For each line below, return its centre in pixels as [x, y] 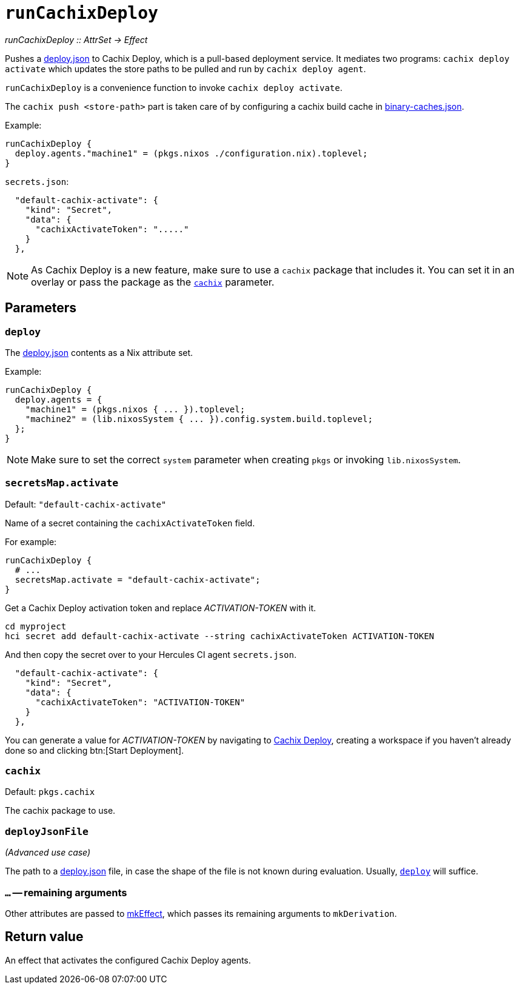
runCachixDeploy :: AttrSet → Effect [76, 39]
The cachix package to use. [60, 811]
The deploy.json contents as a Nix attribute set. [99, 352]
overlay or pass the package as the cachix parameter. [153, 282]
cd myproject [36, 626]
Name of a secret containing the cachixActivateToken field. [130, 523]
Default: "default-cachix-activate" [86, 504]
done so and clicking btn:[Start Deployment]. [95, 750]
